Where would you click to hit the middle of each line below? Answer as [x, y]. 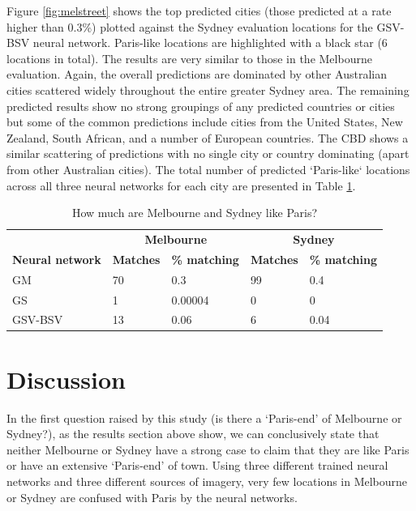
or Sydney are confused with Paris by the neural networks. [152, 497]
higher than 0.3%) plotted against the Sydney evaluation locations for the [190, 26]
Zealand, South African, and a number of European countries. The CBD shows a [208, 137]
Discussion [66, 379]
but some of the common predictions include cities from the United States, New [205, 122]
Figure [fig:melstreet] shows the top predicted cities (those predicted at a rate [199, 11]
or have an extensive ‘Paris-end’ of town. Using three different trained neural [197, 465]
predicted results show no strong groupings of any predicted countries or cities [201, 106]
